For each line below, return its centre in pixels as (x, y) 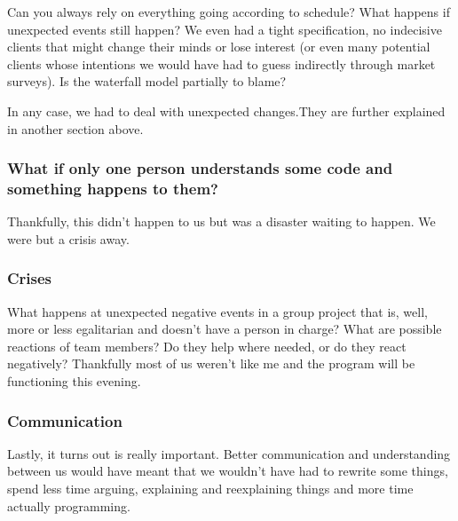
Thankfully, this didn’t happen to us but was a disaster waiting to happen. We (221, 221)
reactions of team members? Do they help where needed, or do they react (207, 346)
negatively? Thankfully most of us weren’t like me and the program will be (211, 363)
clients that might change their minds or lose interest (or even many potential (219, 47)
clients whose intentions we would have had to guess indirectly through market (221, 63)
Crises (30, 278)
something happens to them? (113, 188)
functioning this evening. (74, 381)
